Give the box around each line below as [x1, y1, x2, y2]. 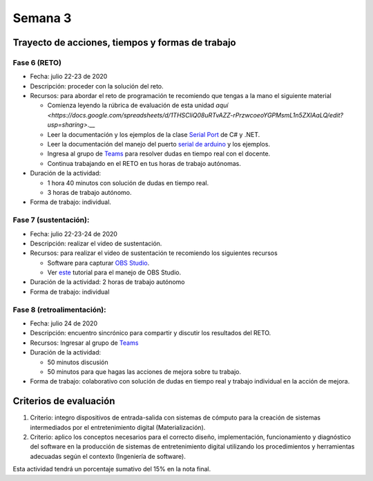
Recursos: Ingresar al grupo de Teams [30, 339, 139, 347]
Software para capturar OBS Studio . [47, 258, 150, 267]
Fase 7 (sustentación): [12, 215, 90, 225]
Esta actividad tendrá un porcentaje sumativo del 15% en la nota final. [12, 465, 211, 473]
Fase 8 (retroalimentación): [12, 305, 106, 314]
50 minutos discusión [47, 358, 108, 366]
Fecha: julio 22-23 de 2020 [30, 73, 108, 81]
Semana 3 [12, 10, 72, 26]
